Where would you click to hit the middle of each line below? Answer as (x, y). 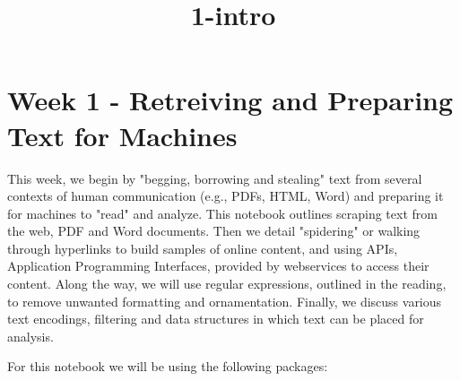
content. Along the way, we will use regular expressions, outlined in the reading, (227, 284)
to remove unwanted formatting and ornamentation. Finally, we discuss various (225, 301)
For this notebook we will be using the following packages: (168, 366)
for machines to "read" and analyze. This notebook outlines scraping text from (222, 213)
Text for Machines (122, 135)
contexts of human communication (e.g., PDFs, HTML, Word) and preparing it (226, 196)
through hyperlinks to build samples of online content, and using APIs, (203, 248)
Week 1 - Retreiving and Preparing (230, 100)
